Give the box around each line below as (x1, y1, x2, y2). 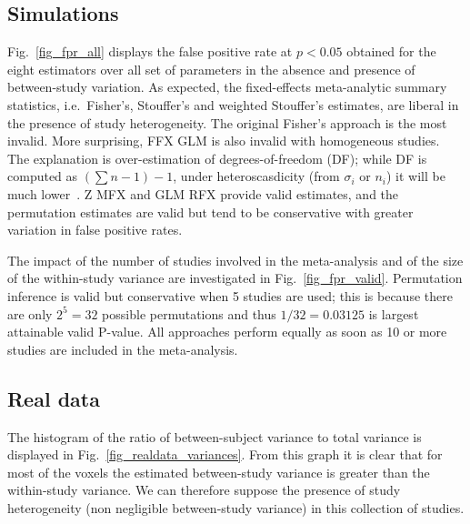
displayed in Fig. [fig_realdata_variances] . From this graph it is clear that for (7, 445, 443, 464)
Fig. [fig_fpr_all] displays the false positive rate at (7, 42, 293, 61)
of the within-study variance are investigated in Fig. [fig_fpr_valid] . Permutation (7, 268, 463, 287)
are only (7, 304, 53, 323)
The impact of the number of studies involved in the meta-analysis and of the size (7, 250, 464, 269)
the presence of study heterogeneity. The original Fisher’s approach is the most (7, 113, 447, 132)
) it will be (385, 166, 445, 186)
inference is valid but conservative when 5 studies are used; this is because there (7, 286, 453, 305)
